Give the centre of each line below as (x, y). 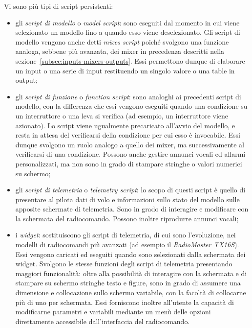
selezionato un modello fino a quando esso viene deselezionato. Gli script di (128, 32)
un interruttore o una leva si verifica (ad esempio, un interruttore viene (122, 115)
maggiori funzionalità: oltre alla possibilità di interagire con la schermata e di (131, 273)
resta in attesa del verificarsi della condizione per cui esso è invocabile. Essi (128, 135)
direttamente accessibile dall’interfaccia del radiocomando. (103, 321)
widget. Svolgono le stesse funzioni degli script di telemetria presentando (124, 264)
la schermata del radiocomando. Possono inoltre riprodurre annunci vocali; (127, 218)
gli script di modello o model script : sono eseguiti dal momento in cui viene (127, 22)
